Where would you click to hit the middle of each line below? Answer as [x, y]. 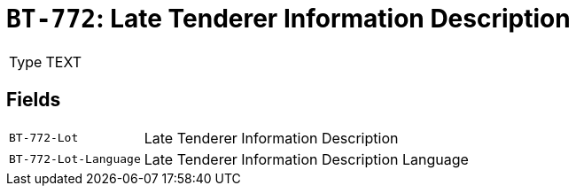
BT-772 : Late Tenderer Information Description [288, 19]
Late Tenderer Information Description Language [306, 159]
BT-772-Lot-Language [75, 159]
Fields [34, 100]
